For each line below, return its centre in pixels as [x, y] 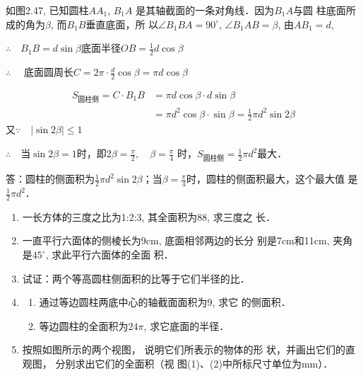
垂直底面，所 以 [122, 24]
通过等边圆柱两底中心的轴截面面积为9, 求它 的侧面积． [165, 302]
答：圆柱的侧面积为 [50, 179]
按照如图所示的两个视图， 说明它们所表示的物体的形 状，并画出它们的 [184, 349]
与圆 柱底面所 [325, 10]
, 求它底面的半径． [186, 325]
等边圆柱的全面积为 [84, 325]
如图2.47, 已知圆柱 [47, 10]
